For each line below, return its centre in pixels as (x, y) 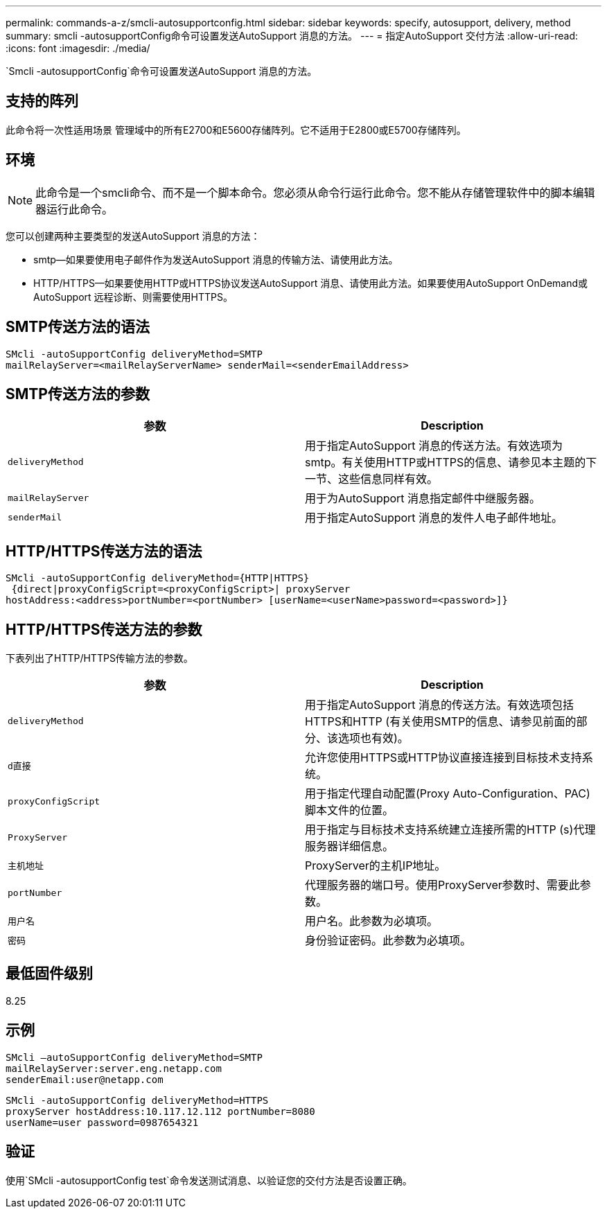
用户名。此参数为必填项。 (372, 921)
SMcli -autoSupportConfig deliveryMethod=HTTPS (137, 1100)
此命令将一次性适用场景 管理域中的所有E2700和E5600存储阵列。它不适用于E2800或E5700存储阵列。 (236, 130)
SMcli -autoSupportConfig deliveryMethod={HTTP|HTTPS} (158, 578)
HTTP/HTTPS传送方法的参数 (104, 629)
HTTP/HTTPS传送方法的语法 (104, 551)
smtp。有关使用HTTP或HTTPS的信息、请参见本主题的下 (451, 463)
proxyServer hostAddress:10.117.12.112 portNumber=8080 (160, 1111)
